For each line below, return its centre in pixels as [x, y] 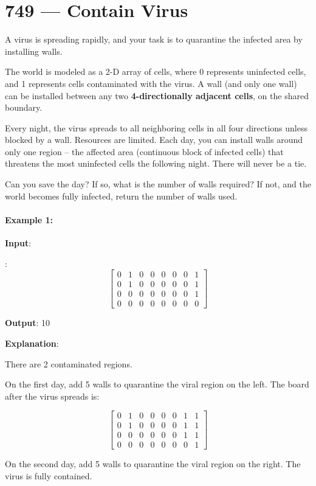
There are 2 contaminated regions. [69, 363]
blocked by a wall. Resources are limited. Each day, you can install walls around [154, 140]
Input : [18, 243]
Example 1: [29, 219]
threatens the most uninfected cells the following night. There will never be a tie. [156, 163]
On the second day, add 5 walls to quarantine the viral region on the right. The [153, 464]
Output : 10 [28, 323]
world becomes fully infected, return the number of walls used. [121, 196]
